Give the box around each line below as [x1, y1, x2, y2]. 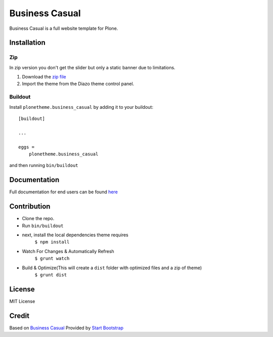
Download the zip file [22, 74, 66, 80]
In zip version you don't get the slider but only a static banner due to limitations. [9, 64, 175, 70]
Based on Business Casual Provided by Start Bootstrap [9, 324, 124, 331]
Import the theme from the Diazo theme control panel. [22, 81, 134, 87]
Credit [9, 311, 30, 320]
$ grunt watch [34, 256, 70, 262]
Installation [9, 38, 45, 47]
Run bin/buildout [22, 223, 64, 229]
